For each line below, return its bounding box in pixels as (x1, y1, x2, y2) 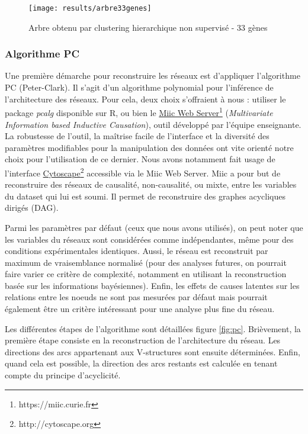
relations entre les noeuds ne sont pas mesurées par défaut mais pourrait (5, 291, 268, 303)
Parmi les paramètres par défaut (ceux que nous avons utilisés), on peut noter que (5, 221, 303, 233)
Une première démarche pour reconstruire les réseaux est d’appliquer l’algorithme (5, 69, 300, 82)
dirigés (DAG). (5, 201, 59, 214)
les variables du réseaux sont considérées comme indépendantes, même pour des (5, 233, 294, 245)
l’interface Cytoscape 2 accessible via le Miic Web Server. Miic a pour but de (5, 165, 281, 179)
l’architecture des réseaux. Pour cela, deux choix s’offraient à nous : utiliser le (5, 92, 286, 105)
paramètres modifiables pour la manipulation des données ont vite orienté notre (5, 141, 294, 153)
